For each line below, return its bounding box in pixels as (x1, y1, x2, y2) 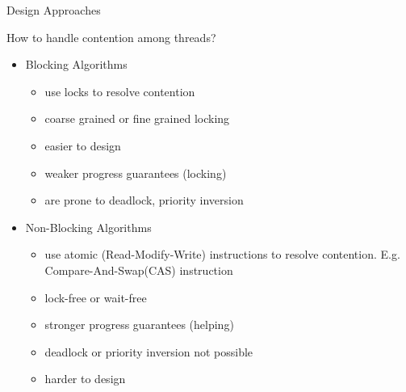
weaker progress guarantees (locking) (44, 164, 227, 181)
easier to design (44, 137, 121, 154)
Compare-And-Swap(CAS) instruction (44, 261, 233, 278)
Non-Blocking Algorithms (25, 218, 152, 235)
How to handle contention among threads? (6, 28, 216, 45)
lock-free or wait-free (44, 289, 147, 306)
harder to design (44, 370, 126, 387)
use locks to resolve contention (44, 82, 195, 99)
